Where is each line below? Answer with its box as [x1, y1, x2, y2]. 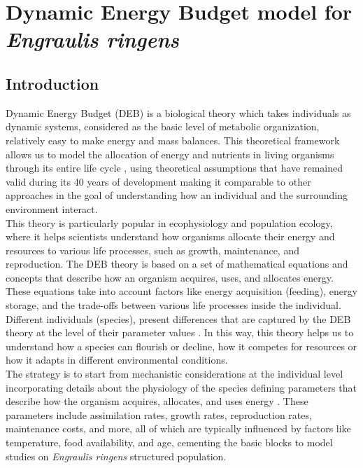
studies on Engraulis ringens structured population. [6, 448, 227, 463]
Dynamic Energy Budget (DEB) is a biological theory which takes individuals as [6, 105, 351, 120]
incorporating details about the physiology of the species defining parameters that [6, 380, 357, 394]
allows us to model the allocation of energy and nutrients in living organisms [6, 146, 334, 161]
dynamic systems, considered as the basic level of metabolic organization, [6, 119, 320, 134]
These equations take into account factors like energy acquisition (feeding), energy [6, 284, 357, 298]
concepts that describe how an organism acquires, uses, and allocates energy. [6, 270, 334, 284]
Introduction [6, 72, 99, 94]
